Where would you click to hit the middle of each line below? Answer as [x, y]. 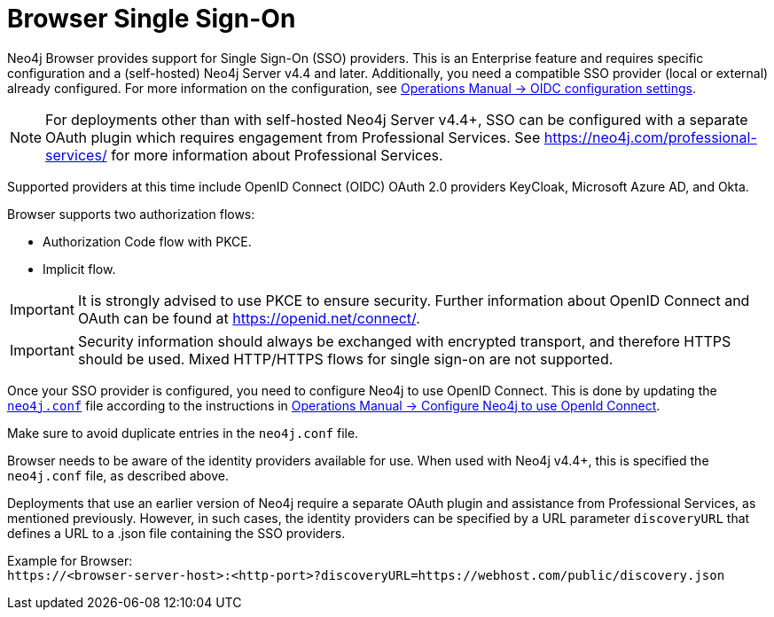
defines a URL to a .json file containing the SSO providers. [176, 533]
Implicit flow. [79, 269]
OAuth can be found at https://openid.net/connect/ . [249, 318]
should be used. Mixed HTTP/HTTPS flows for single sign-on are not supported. [345, 359]
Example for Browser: [70, 560]
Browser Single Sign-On [152, 19]
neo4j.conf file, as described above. [118, 475]
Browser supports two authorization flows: [131, 214]
